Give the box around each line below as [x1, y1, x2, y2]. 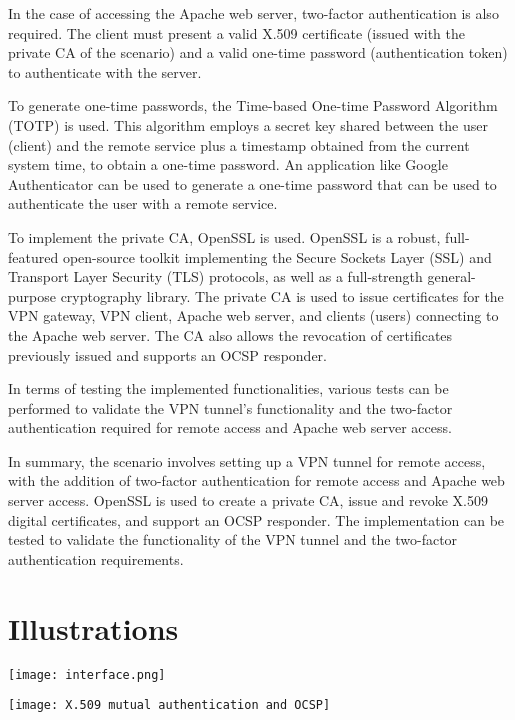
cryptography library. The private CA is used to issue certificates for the [60, 285, 504, 306]
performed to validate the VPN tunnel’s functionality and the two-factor [8, 397, 453, 418]
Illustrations [8, 607, 179, 648]
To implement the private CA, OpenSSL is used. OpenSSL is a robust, [8, 226, 441, 247]
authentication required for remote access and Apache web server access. [8, 417, 452, 438]
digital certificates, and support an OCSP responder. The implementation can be [8, 509, 505, 530]
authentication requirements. [8, 548, 184, 569]
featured [8, 246, 59, 267]
